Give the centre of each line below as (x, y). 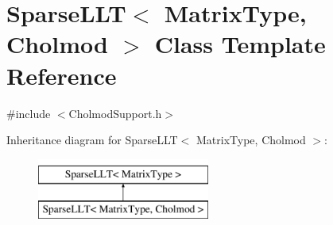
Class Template (240, 44)
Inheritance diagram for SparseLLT (92, 140)
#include (29, 113)
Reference (62, 75)
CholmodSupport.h (115, 113)
